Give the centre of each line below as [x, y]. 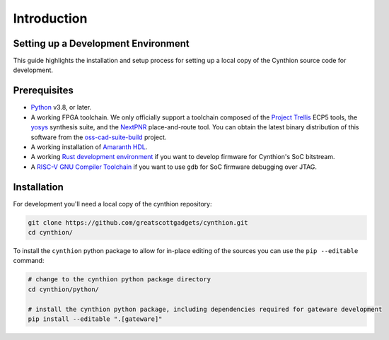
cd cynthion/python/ [63, 289]
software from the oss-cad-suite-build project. [99, 137]
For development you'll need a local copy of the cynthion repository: [112, 204]
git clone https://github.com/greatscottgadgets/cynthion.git [138, 222]
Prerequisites [43, 91]
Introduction [50, 18]
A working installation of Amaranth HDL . [89, 147]
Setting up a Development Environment [101, 43]
